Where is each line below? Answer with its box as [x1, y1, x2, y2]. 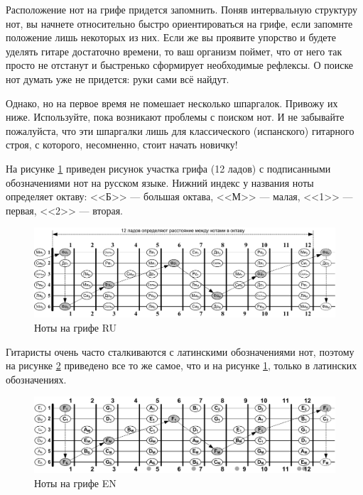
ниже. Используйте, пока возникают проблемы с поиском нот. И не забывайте [6, 109, 345, 124]
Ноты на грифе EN [34, 476, 117, 491]
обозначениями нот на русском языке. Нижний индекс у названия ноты [6, 175, 314, 190]
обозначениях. [6, 371, 67, 386]
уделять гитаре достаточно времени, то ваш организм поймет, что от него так [6, 43, 342, 58]
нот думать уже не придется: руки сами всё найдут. [6, 71, 229, 86]
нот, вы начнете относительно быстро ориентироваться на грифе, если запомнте [6, 16, 353, 31]
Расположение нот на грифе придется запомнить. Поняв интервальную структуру [6, 2, 358, 16]
